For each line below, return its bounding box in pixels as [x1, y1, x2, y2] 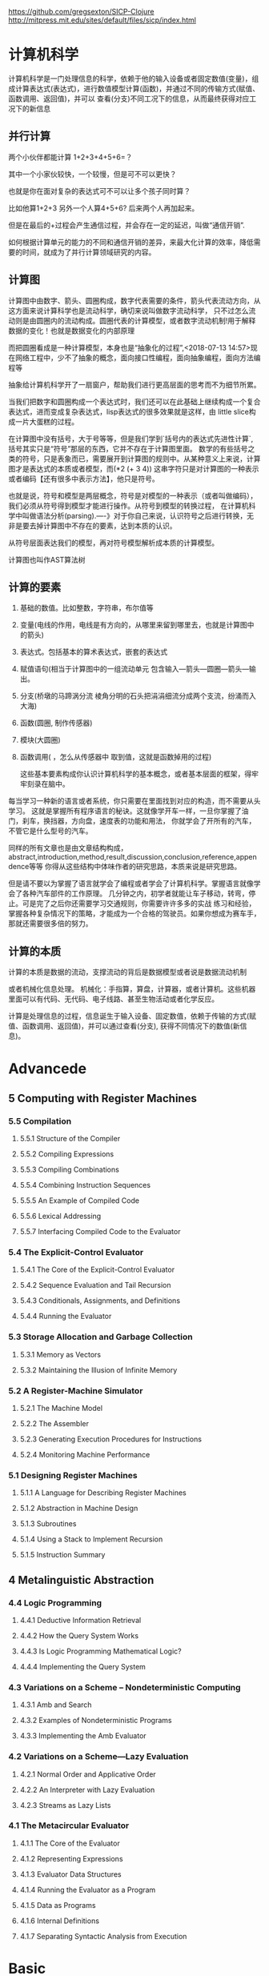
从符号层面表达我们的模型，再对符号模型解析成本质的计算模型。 [8, 538, 219, 547]
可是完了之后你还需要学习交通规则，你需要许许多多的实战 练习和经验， [22, 899, 256, 908]
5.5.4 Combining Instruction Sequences [19, 1180, 151, 1190]
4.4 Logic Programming [8, 1597, 102, 1608]
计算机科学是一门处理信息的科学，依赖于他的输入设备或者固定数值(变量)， [8, 74, 252, 83]
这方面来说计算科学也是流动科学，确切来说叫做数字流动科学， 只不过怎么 [8, 306, 249, 315]
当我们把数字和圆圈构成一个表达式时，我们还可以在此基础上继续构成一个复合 [8, 396, 261, 407]
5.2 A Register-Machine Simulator [8, 1385, 143, 1396]
